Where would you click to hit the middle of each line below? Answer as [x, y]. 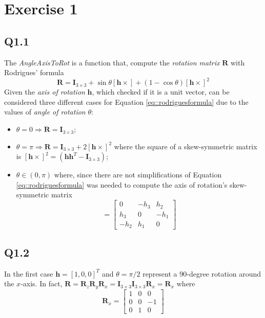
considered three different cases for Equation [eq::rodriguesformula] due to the [126, 101]
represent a [160, 273]
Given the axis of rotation [45, 92]
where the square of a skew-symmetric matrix [186, 146]
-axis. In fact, [42, 283]
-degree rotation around [224, 273]
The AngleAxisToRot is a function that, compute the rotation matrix [112, 62]
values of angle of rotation [45, 112]
